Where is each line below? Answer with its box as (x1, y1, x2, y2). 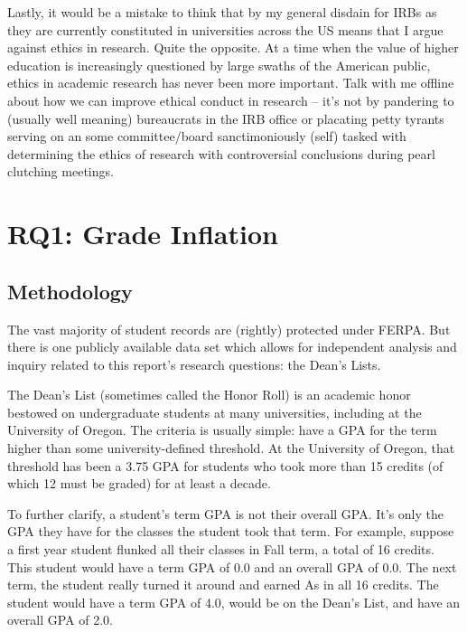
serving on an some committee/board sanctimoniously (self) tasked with (7, 127, 406, 146)
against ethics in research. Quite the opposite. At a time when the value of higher (7, 38, 459, 57)
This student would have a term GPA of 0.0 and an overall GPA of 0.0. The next (7, 557, 457, 576)
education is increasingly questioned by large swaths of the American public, (7, 55, 431, 74)
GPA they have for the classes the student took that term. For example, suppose (7, 522, 454, 541)
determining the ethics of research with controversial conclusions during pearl (7, 144, 435, 163)
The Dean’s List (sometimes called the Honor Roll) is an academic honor (7, 385, 411, 404)
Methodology (7, 277, 133, 305)
